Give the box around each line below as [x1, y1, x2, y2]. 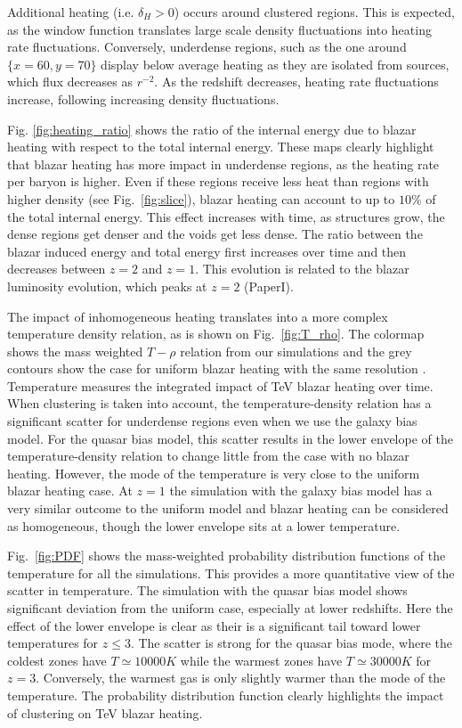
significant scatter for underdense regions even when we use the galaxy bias [7, 412, 417, 430]
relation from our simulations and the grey [180, 341, 412, 360]
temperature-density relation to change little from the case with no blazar [7, 446, 409, 465]
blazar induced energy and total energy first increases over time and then [7, 241, 407, 260]
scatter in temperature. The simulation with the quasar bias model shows [7, 581, 408, 600]
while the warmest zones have [180, 650, 343, 669]
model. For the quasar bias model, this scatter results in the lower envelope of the [7, 429, 453, 447]
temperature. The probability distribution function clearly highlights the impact [7, 685, 444, 704]
